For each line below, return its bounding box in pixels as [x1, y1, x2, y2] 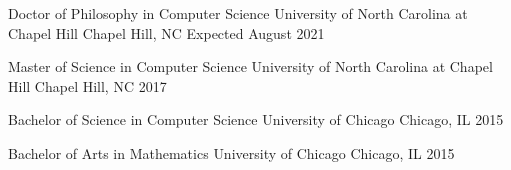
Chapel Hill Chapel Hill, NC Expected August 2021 [8, 22, 325, 43]
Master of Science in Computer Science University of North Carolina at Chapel [8, 56, 493, 77]
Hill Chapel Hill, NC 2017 [8, 75, 167, 96]
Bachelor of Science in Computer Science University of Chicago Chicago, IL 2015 [8, 109, 504, 130]
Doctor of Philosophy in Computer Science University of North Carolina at [8, 3, 468, 23]
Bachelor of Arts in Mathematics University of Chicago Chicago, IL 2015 [8, 142, 455, 163]
